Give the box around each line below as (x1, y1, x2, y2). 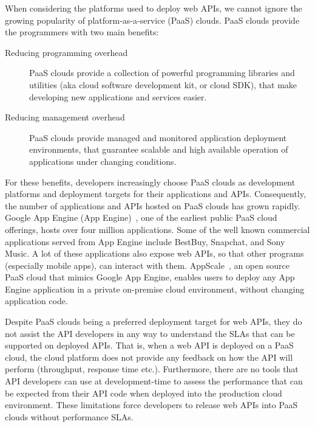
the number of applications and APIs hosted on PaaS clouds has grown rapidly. (5, 199, 300, 212)
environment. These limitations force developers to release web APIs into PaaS (5, 398, 298, 411)
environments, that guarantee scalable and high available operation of (29, 143, 288, 156)
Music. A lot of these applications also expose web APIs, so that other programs (5, 247, 304, 260)
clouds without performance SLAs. (5, 410, 134, 423)
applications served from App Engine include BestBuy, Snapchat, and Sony (5, 235, 285, 248)
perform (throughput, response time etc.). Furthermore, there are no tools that (5, 363, 299, 375)
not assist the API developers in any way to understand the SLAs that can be (5, 327, 295, 339)
